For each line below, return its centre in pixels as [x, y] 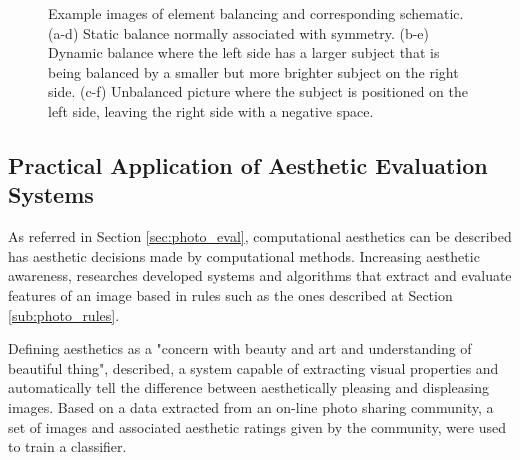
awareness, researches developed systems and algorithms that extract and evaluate [260, 275]
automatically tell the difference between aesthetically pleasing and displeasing [248, 387]
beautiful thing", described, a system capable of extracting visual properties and [253, 367]
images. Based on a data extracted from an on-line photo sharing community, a [251, 406]
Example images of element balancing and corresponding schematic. [256, 13]
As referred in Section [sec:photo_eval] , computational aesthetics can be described [260, 236]
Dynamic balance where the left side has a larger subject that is [244, 52]
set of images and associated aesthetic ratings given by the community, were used [257, 426]
